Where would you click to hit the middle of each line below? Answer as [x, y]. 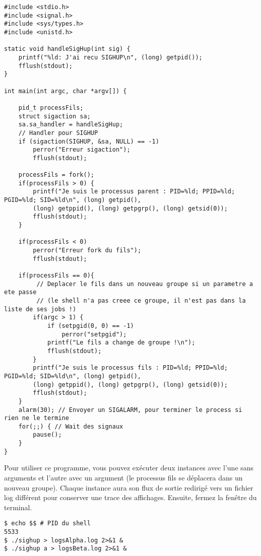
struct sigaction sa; [54, 116]
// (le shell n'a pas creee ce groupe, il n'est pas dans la [141, 300]
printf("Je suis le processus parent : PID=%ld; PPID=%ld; [134, 192]
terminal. [18, 507]
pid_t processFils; [51, 108]
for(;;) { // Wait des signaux [71, 426]
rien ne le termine [37, 418]
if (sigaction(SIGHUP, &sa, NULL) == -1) [89, 141]
